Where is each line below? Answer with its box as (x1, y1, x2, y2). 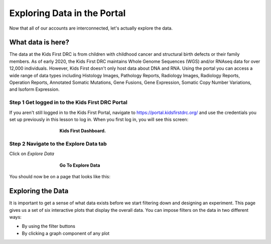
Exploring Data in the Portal (9, 8, 126, 19)
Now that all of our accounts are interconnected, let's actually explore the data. (9, 25, 173, 31)
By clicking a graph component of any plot (22, 230, 110, 236)
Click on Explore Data (9, 151, 55, 157)
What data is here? (9, 38, 70, 47)
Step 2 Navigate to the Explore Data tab (9, 141, 107, 148)
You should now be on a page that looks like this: (9, 174, 110, 180)
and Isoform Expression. (9, 86, 60, 92)
